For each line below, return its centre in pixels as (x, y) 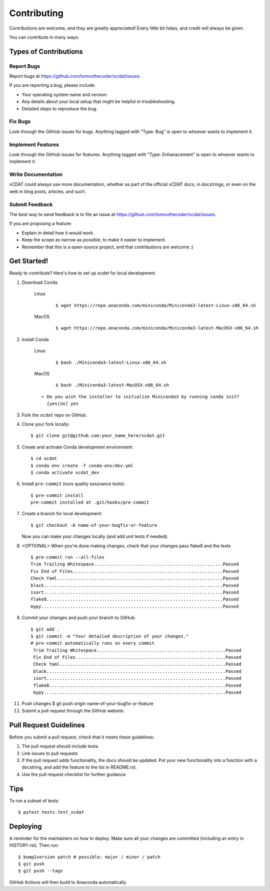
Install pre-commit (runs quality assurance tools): (73, 484)
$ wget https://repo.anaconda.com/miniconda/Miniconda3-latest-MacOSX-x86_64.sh (157, 328)
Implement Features (34, 144)
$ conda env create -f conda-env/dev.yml (82, 466)
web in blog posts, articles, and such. (48, 191)
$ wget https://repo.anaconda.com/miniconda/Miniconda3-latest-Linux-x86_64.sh (156, 305)
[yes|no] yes (63, 404)
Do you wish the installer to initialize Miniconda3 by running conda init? (143, 397)
